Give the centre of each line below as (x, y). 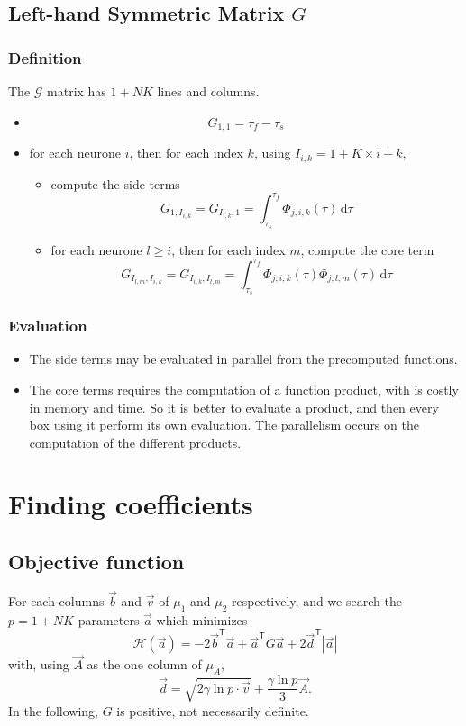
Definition (45, 57)
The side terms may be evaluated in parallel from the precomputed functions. (243, 359)
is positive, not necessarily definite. (213, 710)
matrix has (77, 91)
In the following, (53, 710)
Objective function (96, 562)
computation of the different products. (135, 442)
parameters (109, 619)
